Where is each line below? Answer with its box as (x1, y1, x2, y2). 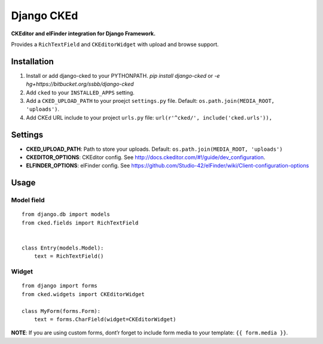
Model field (11, 196, 45, 205)
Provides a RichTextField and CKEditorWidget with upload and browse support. (11, 41, 219, 48)
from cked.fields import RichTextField (22, 219, 139, 226)
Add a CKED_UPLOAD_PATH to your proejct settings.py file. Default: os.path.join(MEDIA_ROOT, (26, 98, 275, 105)
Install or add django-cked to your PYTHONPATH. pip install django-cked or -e (26, 72, 220, 79)
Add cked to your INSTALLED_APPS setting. (26, 89, 135, 96)
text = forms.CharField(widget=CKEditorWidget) (33, 316, 176, 322)
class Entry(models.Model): (22, 245, 104, 251)
